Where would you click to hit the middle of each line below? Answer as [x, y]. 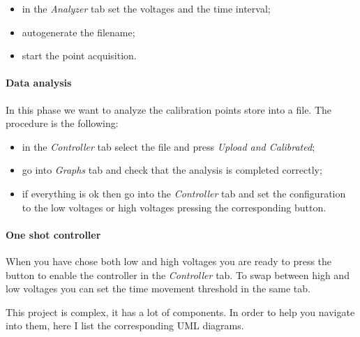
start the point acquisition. [79, 55]
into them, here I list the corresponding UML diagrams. [125, 325]
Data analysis [39, 83]
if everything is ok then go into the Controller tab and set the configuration [184, 193]
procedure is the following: [62, 123]
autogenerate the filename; [78, 32]
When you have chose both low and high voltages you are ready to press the [169, 261]
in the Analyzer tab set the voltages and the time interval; [146, 8]
